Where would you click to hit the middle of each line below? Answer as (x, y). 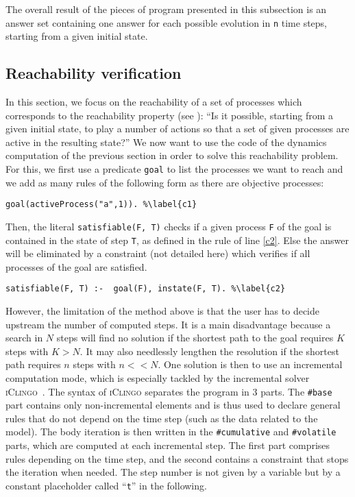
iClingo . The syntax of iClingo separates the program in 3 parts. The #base (169, 391)
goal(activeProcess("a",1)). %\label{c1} (101, 205)
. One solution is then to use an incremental (250, 364)
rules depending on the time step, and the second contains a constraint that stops (177, 458)
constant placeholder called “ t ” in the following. (106, 485)
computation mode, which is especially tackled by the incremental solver (158, 378)
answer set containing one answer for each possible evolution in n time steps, (167, 22)
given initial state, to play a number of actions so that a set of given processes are (177, 129)
